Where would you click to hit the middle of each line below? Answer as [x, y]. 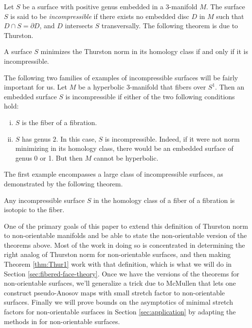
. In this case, [76, 138]
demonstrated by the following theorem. [63, 183]
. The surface [225, 6]
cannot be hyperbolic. [126, 157]
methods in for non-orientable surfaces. [62, 321]
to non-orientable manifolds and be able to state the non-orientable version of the [126, 235]
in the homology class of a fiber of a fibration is [164, 200]
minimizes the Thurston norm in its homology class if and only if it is [144, 51]
